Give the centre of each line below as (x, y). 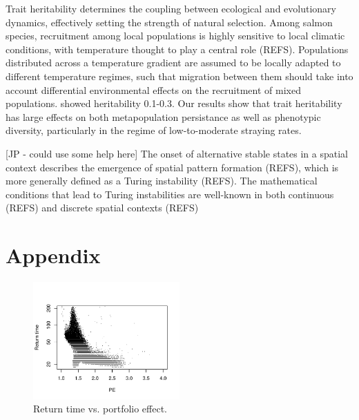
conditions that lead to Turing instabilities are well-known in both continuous (170, 194)
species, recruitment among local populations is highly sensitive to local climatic (175, 36)
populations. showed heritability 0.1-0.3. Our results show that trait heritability (174, 103)
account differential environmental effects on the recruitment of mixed (153, 89)
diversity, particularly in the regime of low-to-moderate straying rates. (154, 130)
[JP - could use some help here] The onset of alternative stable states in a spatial (177, 153)
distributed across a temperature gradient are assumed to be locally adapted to (173, 63)
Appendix (53, 255)
